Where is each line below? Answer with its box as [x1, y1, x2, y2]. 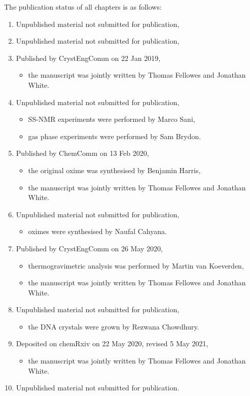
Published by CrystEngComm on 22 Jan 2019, [16, 52, 161, 63]
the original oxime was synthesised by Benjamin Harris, [28, 164, 201, 175]
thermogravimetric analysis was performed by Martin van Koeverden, [28, 260, 244, 271]
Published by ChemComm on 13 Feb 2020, [16, 148, 149, 158]
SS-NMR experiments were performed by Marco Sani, [28, 114, 195, 124]
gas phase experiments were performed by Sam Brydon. [28, 130, 201, 141]
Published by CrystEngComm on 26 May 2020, [16, 243, 163, 253]
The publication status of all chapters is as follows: [4, 2, 162, 12]
